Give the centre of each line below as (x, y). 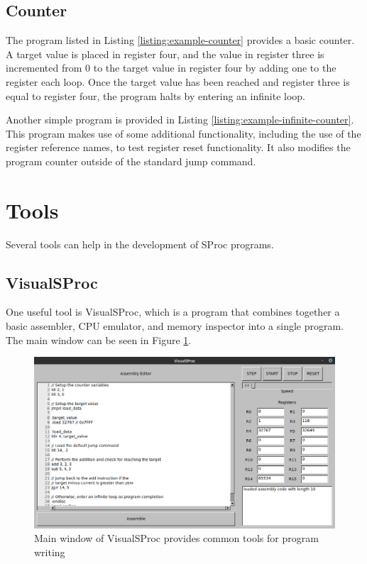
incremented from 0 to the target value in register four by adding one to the (171, 68)
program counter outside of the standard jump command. (131, 161)
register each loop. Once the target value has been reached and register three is (178, 81)
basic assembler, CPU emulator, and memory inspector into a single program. (175, 326)
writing (50, 552)
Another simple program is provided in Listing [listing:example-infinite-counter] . (180, 120)
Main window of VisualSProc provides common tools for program (176, 538)
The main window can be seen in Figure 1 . (99, 339)
